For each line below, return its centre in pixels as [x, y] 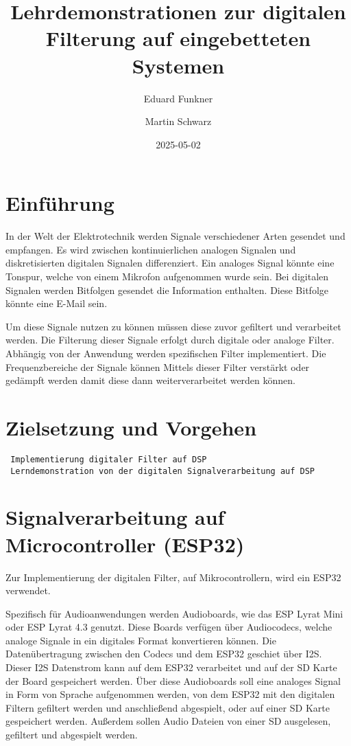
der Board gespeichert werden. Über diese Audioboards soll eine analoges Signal [173, 680]
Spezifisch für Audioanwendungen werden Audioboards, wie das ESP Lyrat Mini [174, 613]
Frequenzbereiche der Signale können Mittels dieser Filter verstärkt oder [158, 366]
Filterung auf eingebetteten [178, 38]
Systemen [178, 65]
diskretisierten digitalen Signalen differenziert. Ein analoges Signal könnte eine [170, 263]
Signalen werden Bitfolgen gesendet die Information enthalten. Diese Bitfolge [167, 290]
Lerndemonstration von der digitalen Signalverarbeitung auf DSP [163, 471]
